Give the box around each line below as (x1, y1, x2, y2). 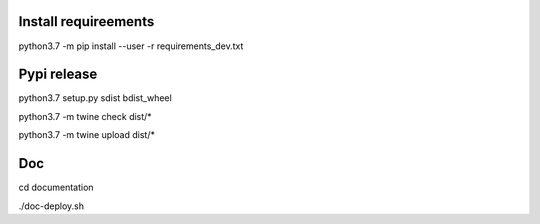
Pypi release (18, 66, 98, 83)
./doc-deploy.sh (18, 200, 85, 212)
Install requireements (18, 13, 155, 30)
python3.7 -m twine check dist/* (18, 110, 152, 122)
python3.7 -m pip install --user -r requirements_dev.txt (18, 40, 244, 52)
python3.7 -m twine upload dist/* (18, 129, 155, 141)
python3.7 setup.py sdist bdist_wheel (18, 92, 172, 104)
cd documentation (18, 181, 94, 194)
